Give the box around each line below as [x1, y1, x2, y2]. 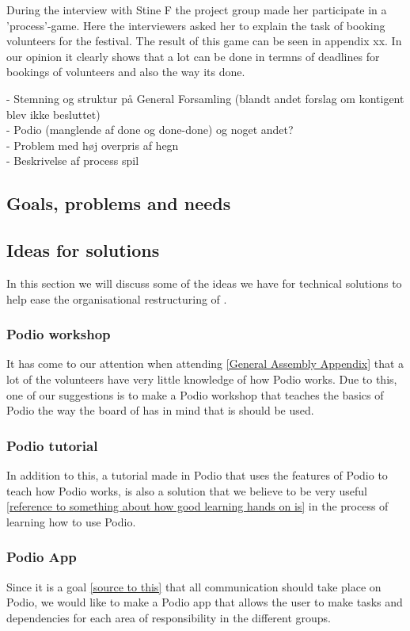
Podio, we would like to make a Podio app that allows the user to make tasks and [6, 594, 403, 610]
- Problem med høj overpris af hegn [6, 136, 179, 153]
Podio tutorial [6, 435, 98, 455]
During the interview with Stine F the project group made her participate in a [6, 2, 387, 17]
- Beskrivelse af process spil [6, 152, 139, 169]
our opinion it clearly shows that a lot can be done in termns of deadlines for [6, 48, 380, 64]
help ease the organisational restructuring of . [6, 290, 227, 307]
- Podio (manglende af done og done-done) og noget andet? [6, 121, 294, 138]
